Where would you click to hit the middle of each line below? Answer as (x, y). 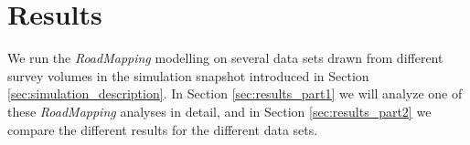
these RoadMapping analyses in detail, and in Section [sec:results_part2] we (219, 111)
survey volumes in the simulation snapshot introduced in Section (188, 75)
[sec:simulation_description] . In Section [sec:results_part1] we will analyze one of (235, 93)
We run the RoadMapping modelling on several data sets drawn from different (225, 58)
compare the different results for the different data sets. (163, 129)
